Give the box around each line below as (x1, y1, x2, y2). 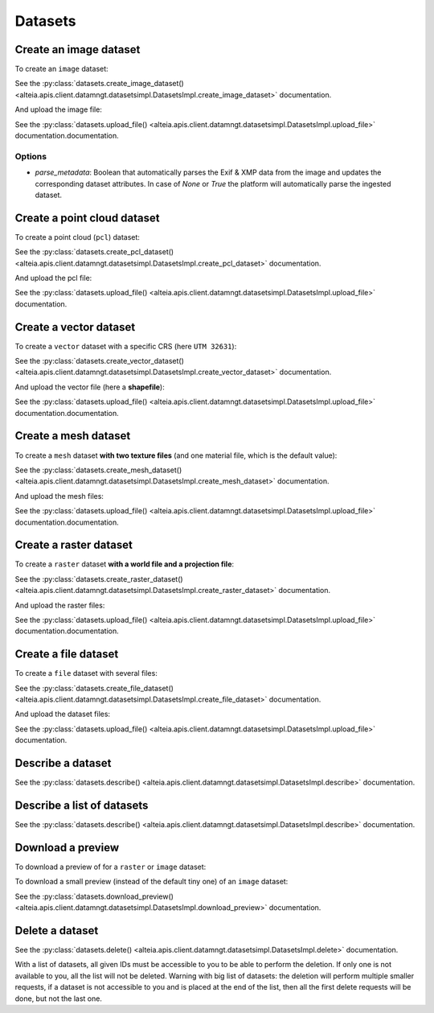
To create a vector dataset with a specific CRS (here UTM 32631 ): (14, 341, 237, 351)
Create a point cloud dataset (14, 211, 160, 224)
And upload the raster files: (14, 600, 105, 610)
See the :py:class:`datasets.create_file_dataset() (14, 683, 174, 693)
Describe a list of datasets (14, 798, 149, 812)
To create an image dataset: (14, 64, 108, 74)
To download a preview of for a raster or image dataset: (14, 862, 207, 871)
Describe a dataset (14, 756, 112, 770)
